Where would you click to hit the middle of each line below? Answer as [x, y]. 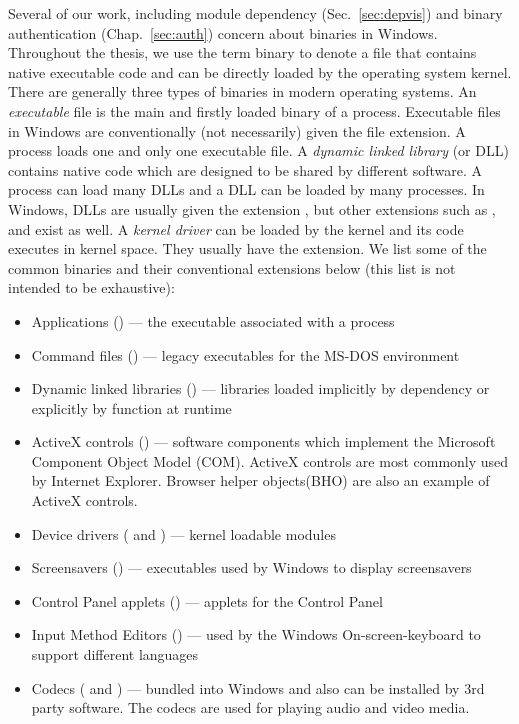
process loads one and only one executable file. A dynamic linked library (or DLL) [258, 150]
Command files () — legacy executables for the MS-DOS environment [245, 354]
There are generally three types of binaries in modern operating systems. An [242, 91]
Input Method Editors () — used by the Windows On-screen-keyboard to [256, 634]
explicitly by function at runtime [131, 407]
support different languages [115, 654]
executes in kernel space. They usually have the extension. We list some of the [247, 248]
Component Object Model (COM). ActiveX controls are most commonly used [270, 460]
